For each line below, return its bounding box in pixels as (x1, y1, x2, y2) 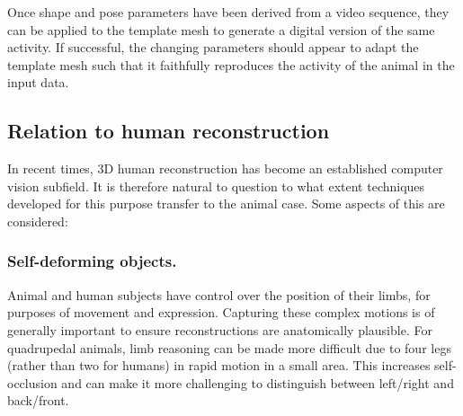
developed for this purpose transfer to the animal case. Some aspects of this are (7, 194, 445, 213)
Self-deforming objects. (7, 250, 177, 272)
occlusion (7, 373, 58, 392)
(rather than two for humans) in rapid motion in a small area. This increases (7, 356, 431, 375)
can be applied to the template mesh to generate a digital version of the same (7, 20, 435, 39)
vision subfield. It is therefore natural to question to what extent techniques (7, 176, 425, 195)
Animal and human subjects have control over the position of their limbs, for (7, 285, 431, 304)
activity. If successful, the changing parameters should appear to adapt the (7, 38, 419, 57)
